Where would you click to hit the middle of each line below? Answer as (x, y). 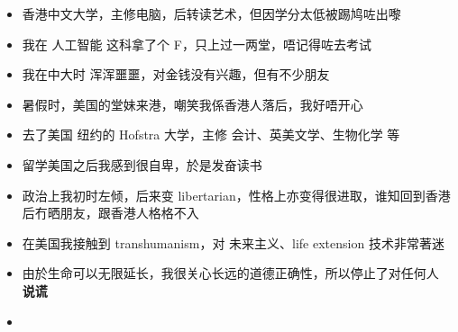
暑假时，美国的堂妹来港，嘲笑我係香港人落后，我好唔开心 (192, 104)
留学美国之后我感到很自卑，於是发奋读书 (142, 164)
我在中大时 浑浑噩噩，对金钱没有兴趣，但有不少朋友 (176, 74)
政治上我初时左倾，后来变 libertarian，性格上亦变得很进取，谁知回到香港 (236, 195)
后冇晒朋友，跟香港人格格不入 (110, 213)
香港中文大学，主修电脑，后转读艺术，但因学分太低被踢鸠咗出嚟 (211, 13)
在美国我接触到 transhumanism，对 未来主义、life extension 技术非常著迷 (233, 242)
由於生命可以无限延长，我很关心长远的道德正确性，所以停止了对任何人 (230, 273)
